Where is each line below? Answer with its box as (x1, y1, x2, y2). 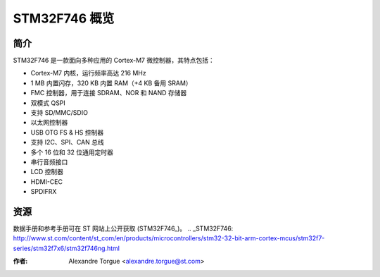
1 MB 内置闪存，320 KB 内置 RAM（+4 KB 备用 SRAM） (30, 78, 193, 87)
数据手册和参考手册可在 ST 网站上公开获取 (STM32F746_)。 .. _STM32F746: (13, 224, 234, 233)
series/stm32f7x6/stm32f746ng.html (13, 244, 120, 252)
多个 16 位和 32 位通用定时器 (30, 148, 114, 156)
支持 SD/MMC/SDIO (30, 109, 88, 117)
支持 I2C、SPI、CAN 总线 (30, 138, 105, 147)
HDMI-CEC (30, 177, 63, 186)
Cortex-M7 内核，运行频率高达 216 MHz (30, 69, 147, 78)
